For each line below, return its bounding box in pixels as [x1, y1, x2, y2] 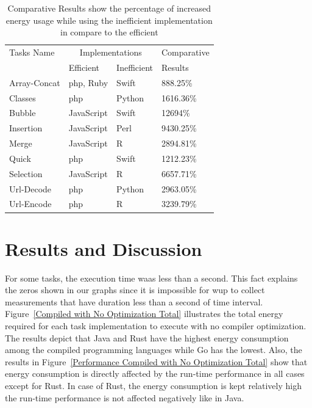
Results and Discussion [5, 236, 202, 261]
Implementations [79, 46, 142, 59]
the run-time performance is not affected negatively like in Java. [5, 391, 244, 404]
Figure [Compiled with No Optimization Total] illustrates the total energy [5, 307, 283, 320]
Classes [9, 91, 36, 104]
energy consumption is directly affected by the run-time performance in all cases [5, 367, 305, 380]
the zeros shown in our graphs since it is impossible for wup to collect [5, 283, 265, 296]
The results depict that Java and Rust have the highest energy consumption [5, 331, 289, 344]
